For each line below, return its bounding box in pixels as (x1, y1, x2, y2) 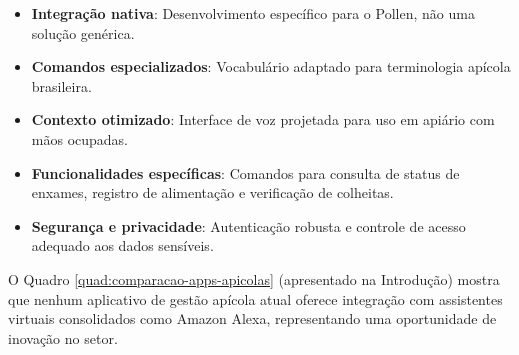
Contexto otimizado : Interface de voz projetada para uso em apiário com (31, 109, 495, 130)
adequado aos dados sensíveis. (31, 235, 214, 256)
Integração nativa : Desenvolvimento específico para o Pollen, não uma (31, 3, 475, 23)
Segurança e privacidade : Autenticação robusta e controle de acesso (31, 215, 466, 236)
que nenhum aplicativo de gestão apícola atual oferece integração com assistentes (8, 288, 503, 309)
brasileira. (31, 75, 92, 96)
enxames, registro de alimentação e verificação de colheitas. (31, 182, 394, 203)
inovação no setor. (8, 327, 118, 348)
